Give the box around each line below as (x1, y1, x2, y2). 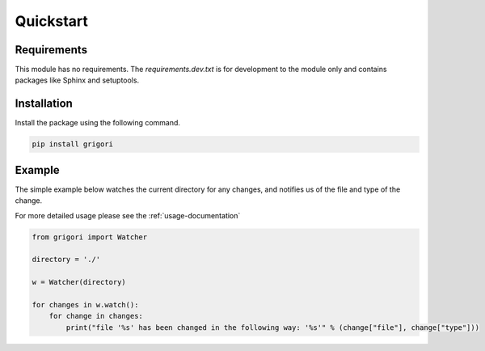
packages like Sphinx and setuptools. (15, 75, 140, 85)
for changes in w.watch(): (32, 300, 139, 309)
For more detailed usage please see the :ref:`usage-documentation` (15, 210, 241, 220)
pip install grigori (32, 140, 113, 149)
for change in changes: (48, 311, 143, 321)
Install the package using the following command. (15, 118, 181, 128)
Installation (15, 97, 73, 111)
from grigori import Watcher (32, 232, 148, 242)
